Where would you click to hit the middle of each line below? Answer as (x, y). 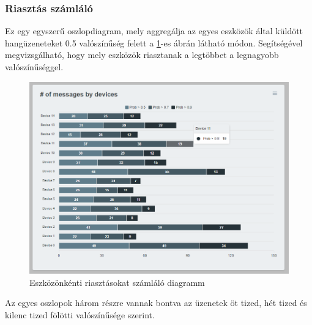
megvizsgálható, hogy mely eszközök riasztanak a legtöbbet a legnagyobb (142, 55)
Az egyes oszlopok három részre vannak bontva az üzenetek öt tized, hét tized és (156, 303)
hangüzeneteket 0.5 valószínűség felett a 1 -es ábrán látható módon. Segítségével (154, 42)
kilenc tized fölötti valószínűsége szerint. (80, 314)
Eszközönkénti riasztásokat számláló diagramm (117, 282)
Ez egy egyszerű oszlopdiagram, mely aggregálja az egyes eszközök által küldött (154, 31)
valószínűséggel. (34, 67)
